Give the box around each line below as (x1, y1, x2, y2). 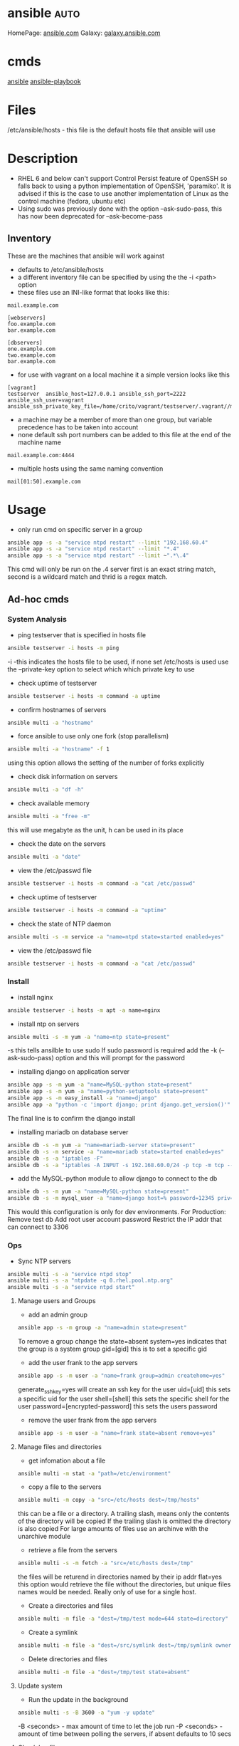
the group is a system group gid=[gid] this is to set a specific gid (17, 1344, 208, 1354)
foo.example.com (7, 320, 55, 328)
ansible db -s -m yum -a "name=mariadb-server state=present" (7, 1141, 196, 1149)
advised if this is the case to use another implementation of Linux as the (17, 189, 229, 197)
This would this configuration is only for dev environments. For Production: (7, 1208, 226, 1216)
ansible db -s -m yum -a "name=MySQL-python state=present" (7, 1188, 190, 1196)
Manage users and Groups (17, 1297, 96, 1305)
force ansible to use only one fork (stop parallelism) (17, 732, 169, 741)
